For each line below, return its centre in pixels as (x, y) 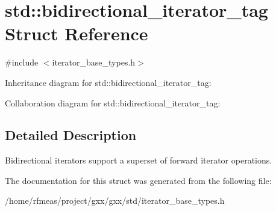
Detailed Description (71, 135)
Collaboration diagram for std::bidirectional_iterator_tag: (113, 102)
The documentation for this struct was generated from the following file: (138, 180)
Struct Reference (77, 33)
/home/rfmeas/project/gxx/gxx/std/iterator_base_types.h (115, 200)
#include (22, 62)
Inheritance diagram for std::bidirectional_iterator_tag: (108, 82)
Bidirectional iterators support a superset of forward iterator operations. (139, 160)
